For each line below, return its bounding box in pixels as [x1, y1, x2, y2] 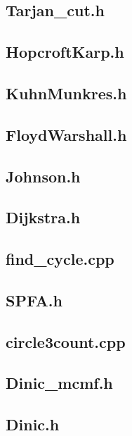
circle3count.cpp [6, 330, 126, 352]
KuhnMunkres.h [6, 82, 127, 104]
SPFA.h [6, 289, 62, 311]
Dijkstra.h [6, 206, 81, 228]
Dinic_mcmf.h [6, 372, 113, 394]
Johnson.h [6, 165, 81, 187]
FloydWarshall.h [6, 123, 127, 145]
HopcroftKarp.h [6, 41, 124, 63]
